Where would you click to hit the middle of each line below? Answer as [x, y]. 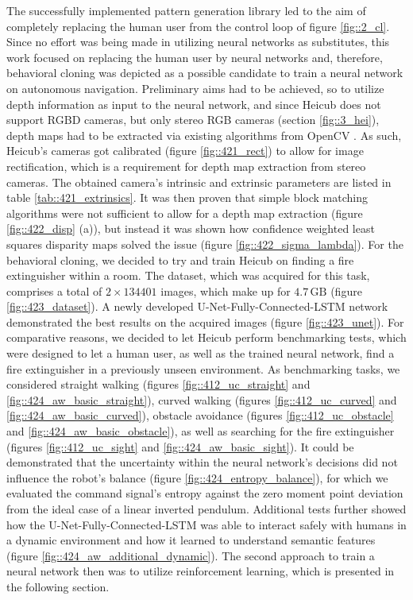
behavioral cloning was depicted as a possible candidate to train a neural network [205, 73]
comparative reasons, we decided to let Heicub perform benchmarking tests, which [206, 337]
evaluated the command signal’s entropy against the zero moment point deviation [205, 493]
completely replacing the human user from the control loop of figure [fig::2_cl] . [198, 26]
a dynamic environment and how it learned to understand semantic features [191, 540]
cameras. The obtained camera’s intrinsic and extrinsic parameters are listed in [199, 182]
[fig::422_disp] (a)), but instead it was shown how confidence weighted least [191, 228]
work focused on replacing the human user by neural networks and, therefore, [195, 57]
